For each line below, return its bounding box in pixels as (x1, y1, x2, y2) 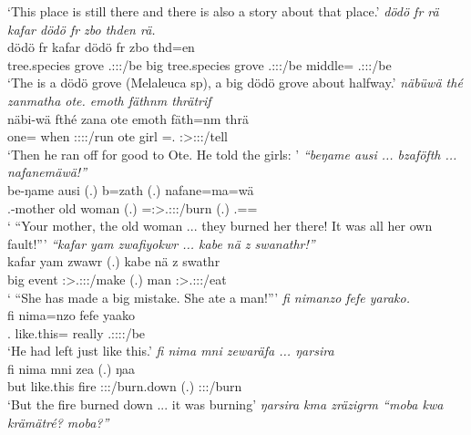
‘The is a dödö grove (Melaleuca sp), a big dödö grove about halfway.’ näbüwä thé (7, 73, 463, 92)
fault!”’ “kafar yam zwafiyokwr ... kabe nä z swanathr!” (7, 233, 315, 253)
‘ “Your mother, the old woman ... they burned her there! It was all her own (7, 216, 433, 235)
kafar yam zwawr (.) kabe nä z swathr (7, 252, 220, 271)
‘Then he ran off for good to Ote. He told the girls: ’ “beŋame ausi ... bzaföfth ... (7, 144, 457, 163)
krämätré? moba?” (7, 412, 109, 431)
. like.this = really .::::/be (7, 323, 146, 342)
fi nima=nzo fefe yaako (7, 306, 135, 325)
